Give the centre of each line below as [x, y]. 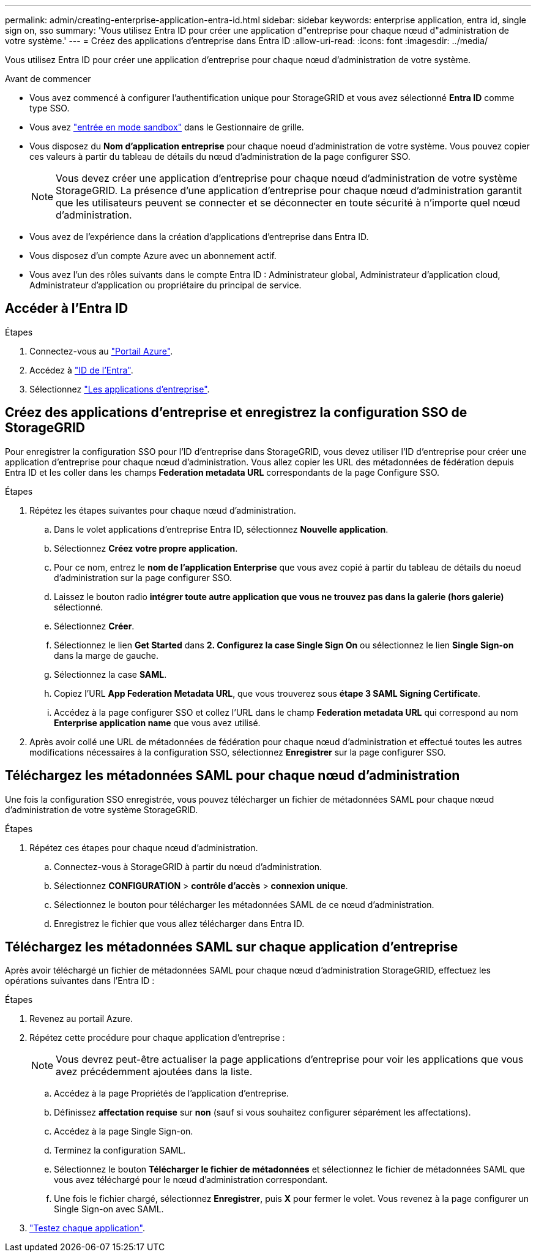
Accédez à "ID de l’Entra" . [81, 370]
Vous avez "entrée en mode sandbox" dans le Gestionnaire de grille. [167, 127]
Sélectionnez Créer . [94, 626]
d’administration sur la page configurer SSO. [143, 577]
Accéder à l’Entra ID [67, 309]
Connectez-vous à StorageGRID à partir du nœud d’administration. [188, 866]
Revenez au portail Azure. [81, 1019]
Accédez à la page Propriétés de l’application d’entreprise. [171, 1094]
